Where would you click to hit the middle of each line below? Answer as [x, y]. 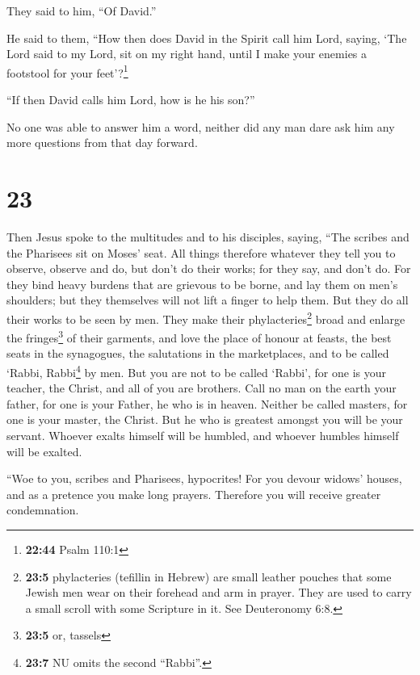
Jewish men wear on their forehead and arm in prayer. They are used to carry [218, 592]
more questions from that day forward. [102, 143]
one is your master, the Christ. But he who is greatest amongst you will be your [205, 419]
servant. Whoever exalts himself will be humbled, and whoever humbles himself [203, 436]
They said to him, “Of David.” [82, 10]
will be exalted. [44, 451]
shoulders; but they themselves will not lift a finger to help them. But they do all [208, 300]
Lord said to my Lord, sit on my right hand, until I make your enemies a [187, 54]
